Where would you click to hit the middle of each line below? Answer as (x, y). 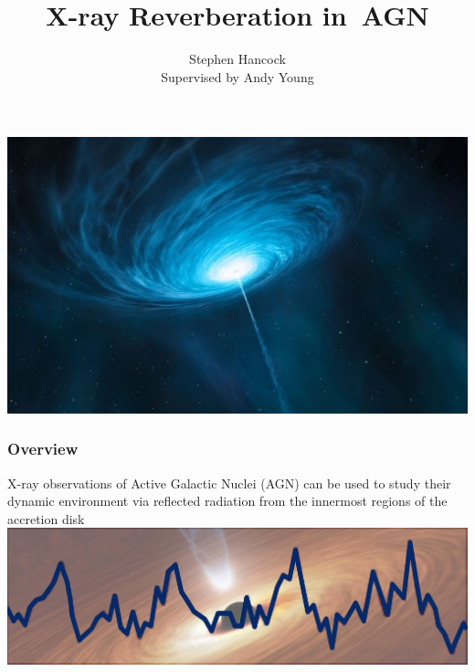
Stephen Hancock (237, 59)
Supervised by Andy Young (237, 76)
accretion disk (46, 518)
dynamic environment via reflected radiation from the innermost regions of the (227, 501)
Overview (43, 449)
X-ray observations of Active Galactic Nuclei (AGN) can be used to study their (229, 483)
